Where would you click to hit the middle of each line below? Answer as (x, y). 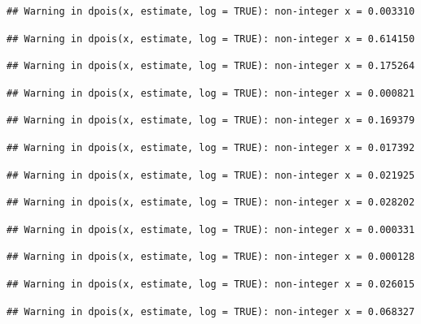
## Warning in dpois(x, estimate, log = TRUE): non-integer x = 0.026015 (211, 284)
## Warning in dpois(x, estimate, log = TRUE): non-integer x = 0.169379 (211, 121)
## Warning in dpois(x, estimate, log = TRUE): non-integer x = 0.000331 (211, 229)
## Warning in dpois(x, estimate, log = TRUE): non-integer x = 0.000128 (211, 257)
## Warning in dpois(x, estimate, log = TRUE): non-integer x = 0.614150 (211, 39)
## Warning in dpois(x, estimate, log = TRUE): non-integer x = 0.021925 (211, 175)
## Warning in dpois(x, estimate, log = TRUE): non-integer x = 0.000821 (211, 93)
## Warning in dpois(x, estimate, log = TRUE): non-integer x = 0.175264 (211, 66)
